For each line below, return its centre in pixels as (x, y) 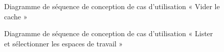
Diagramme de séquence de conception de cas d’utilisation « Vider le (112, 6)
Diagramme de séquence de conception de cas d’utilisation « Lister (109, 33)
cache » (16, 16)
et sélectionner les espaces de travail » (64, 43)
